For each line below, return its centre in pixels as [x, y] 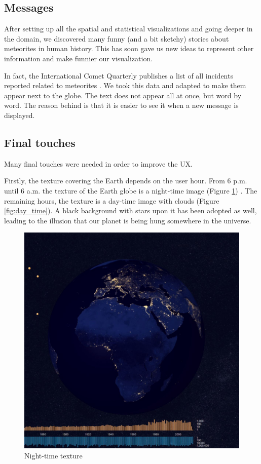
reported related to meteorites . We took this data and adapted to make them [125, 85]
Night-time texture [53, 455]
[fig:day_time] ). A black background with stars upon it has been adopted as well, [130, 210]
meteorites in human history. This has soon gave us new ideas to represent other [129, 48]
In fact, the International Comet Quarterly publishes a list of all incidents [119, 75]
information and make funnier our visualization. [79, 58]
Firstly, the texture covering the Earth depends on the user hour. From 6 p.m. [126, 181]
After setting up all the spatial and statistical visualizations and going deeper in [128, 29]
